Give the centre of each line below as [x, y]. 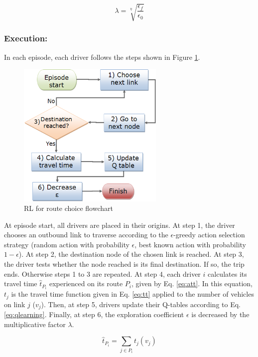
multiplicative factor [35, 324]
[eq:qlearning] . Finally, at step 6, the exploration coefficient [94, 314]
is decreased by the [220, 314]
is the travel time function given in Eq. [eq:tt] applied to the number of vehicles [132, 294]
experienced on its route [86, 283]
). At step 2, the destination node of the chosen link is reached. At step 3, [131, 254]
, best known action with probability [190, 244]
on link [15, 304]
